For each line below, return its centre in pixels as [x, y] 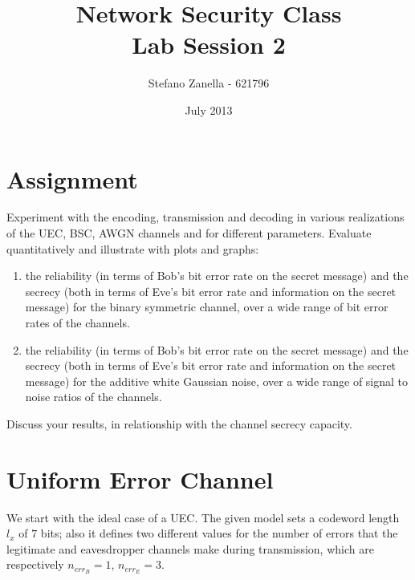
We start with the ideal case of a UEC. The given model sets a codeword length [203, 517]
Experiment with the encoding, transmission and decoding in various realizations [205, 217]
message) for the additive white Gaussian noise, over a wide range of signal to [217, 381]
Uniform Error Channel [140, 479]
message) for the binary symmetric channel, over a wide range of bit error [207, 307]
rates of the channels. [77, 322]
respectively [35, 564]
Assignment [72, 178]
